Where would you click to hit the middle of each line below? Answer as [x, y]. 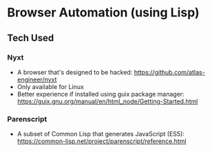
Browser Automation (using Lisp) [103, 13]
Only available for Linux [50, 86]
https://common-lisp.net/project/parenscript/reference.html [102, 141]
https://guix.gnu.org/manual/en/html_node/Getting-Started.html [107, 101]
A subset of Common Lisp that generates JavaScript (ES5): [100, 134]
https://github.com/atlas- [169, 72]
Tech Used [31, 38]
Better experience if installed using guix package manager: [100, 94]
